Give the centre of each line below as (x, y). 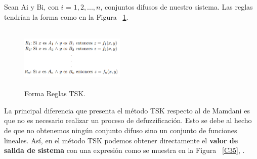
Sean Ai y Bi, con (31, 7)
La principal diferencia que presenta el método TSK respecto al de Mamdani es (127, 110)
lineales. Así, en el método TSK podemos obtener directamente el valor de (121, 140)
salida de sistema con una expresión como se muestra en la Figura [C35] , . (124, 150)
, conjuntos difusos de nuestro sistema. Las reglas (177, 7)
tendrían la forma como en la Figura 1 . (66, 16)
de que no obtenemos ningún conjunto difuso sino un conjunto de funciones (121, 130)
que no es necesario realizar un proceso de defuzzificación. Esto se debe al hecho (128, 120)
